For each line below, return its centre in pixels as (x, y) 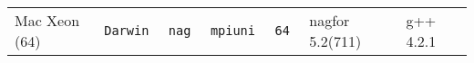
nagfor (330, 20)
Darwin (127, 31)
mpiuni (232, 31)
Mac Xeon (47, 20)
